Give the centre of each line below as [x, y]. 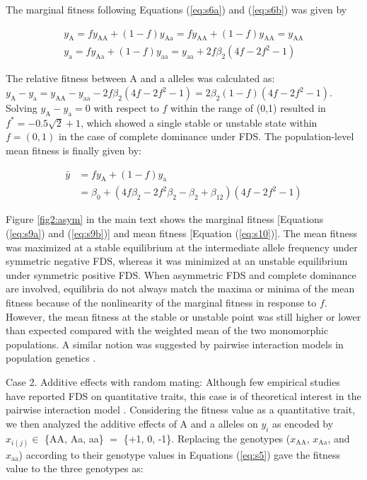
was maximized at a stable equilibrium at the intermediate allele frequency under [182, 247]
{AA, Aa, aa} [74, 438]
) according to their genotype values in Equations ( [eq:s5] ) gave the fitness [180, 454]
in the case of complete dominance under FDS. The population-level [206, 136]
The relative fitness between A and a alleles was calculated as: [140, 78]
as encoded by [303, 423]
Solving [22, 108]
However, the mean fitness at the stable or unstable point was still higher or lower [183, 316]
